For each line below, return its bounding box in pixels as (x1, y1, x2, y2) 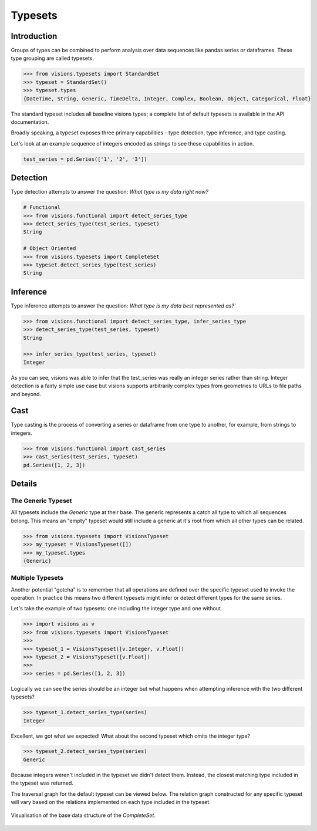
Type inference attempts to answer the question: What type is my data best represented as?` (11, 302, 236, 309)
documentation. (11, 118, 49, 126)
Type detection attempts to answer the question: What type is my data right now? (11, 188, 208, 195)
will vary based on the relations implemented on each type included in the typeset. (11, 799, 211, 806)
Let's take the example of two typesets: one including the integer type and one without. (11, 605, 222, 612)
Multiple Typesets (11, 574, 64, 582)
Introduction (11, 31, 58, 41)
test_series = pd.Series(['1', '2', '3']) (23, 156, 147, 163)
